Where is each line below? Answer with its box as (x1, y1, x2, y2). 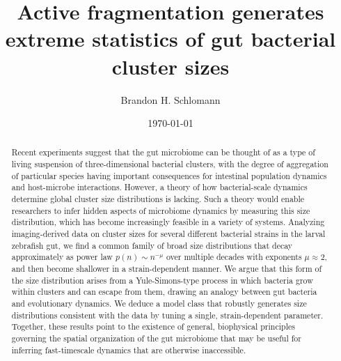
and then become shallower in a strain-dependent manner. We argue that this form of (11, 263, 322, 275)
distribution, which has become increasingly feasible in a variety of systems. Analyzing (11, 216, 325, 228)
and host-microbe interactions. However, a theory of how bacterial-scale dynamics (11, 181, 308, 193)
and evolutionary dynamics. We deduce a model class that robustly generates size (11, 298, 307, 309)
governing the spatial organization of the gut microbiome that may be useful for (11, 332, 301, 344)
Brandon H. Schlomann (120, 92, 221, 107)
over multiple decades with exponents (166, 251, 302, 263)
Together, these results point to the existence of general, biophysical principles (11, 321, 295, 332)
